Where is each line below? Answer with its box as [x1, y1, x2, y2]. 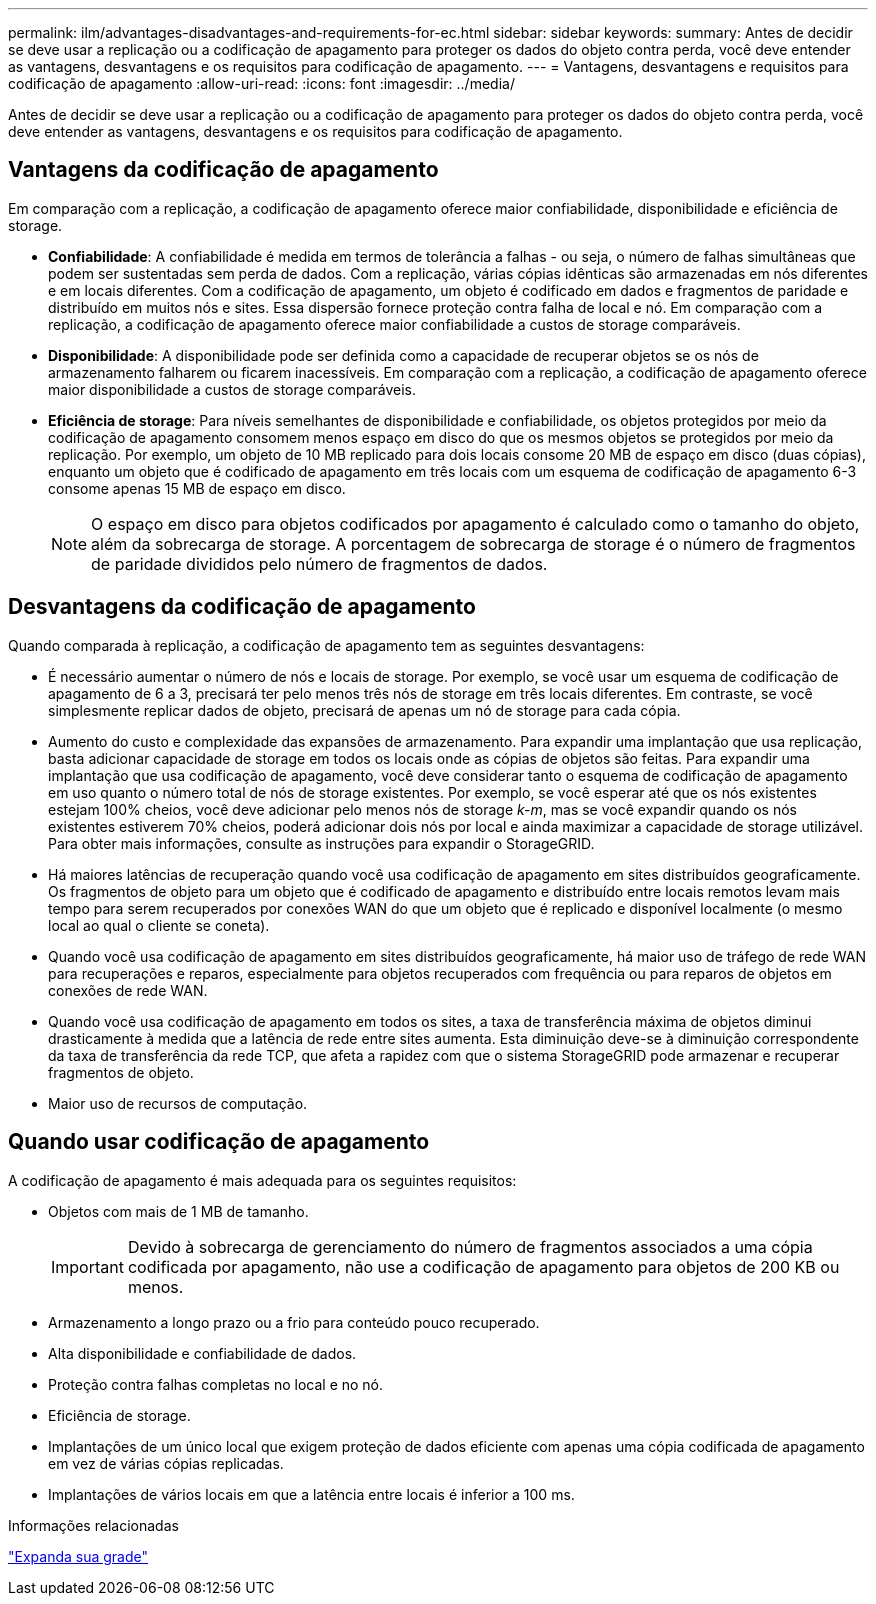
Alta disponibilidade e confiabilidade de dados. [48, 1344, 357, 1362]
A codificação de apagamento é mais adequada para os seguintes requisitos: [8, 1171, 517, 1189]
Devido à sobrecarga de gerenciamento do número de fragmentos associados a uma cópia [127, 1236, 813, 1257]
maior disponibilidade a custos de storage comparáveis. [48, 380, 417, 398]
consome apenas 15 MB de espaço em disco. [48, 479, 346, 497]
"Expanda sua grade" [8, 1547, 149, 1565]
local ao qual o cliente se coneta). [48, 916, 270, 934]
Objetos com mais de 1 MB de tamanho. [48, 1202, 309, 1220]
